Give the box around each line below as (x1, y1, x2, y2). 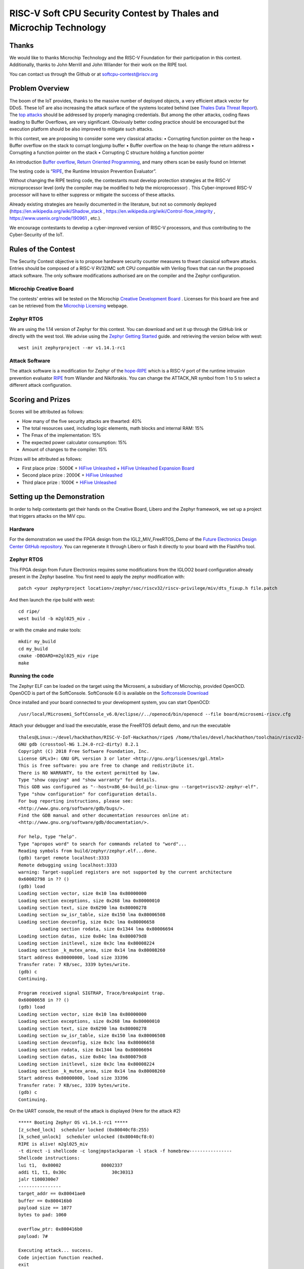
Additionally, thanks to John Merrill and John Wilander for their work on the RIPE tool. (9, 61, 187, 68)
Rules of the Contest (9, 245, 75, 253)
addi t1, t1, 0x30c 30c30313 (18, 1170, 134, 1175)
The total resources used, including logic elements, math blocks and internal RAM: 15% (22, 425, 204, 431)
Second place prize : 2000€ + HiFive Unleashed (22, 472, 123, 478)
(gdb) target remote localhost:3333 (18, 855, 109, 861)
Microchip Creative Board (9, 285, 74, 292)
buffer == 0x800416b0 (18, 1198, 72, 1204)
